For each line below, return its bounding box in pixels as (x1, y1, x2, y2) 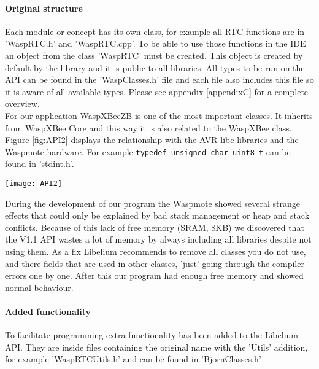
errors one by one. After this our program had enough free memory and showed (5, 269, 304, 282)
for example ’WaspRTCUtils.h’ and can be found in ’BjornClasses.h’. (5, 352, 263, 365)
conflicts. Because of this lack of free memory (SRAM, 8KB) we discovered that (5, 220, 304, 233)
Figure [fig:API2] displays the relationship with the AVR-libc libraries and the (5, 133, 299, 146)
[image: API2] (5, 179, 63, 188)
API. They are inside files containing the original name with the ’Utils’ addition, (5, 340, 308, 353)
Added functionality (5, 305, 91, 317)
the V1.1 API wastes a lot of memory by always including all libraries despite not (5, 233, 312, 246)
